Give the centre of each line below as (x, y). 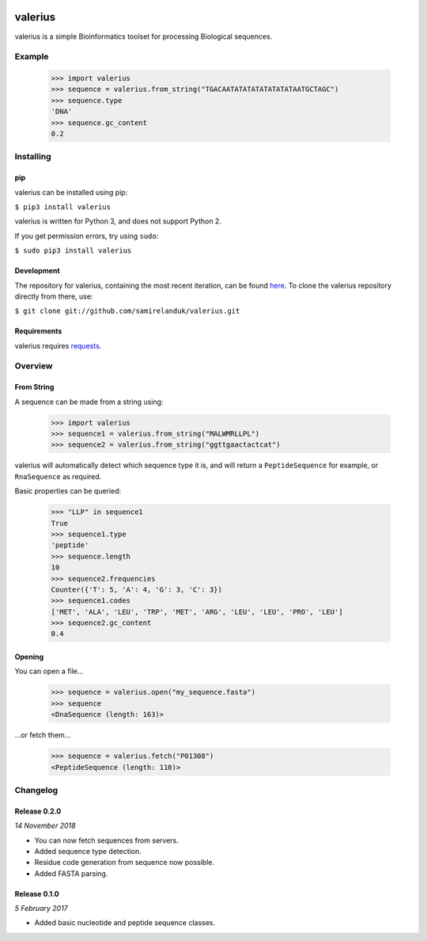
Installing (33, 157)
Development (37, 271)
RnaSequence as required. (58, 476)
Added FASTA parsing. (71, 873)
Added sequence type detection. (88, 851)
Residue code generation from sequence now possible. (125, 863)
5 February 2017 (42, 909)
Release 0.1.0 (37, 893)
